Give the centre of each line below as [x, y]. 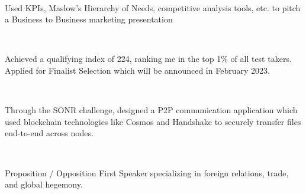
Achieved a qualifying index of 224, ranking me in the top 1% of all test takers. [148, 59]
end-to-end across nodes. [49, 133]
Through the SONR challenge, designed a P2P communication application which [151, 110]
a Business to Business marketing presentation [89, 19]
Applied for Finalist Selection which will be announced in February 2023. [137, 70]
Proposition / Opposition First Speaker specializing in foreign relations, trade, [147, 172]
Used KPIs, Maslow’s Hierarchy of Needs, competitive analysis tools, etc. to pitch [153, 7]
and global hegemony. [44, 184]
